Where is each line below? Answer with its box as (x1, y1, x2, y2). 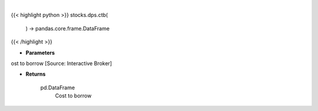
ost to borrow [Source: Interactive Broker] (11, 59, 112, 67)
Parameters (25, 49, 55, 56)
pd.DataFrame (40, 84, 75, 91)
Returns (25, 70, 46, 78)
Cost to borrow (55, 92, 92, 99)
